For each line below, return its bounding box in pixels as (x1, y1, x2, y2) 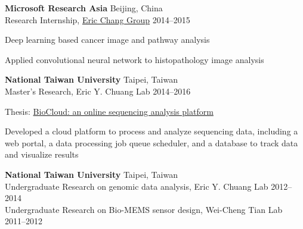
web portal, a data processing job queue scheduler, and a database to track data (5, 136, 298, 149)
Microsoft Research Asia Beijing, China (5, 2, 163, 14)
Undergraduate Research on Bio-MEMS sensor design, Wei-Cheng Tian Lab (5, 203, 283, 215)
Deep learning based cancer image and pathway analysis (5, 33, 210, 46)
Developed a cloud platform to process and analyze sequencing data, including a (5, 125, 298, 137)
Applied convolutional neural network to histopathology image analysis (5, 53, 264, 65)
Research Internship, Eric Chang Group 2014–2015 (5, 13, 190, 26)
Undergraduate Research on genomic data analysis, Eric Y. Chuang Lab (5, 180, 268, 192)
